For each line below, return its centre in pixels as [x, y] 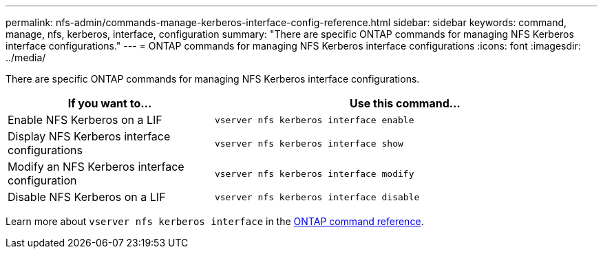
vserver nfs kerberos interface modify [314, 173]
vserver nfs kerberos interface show [309, 143]
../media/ [26, 57]
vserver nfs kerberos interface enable [314, 120]
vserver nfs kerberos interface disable [317, 197]
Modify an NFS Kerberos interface [96, 167]
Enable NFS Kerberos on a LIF [85, 120]
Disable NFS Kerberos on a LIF [87, 197]
